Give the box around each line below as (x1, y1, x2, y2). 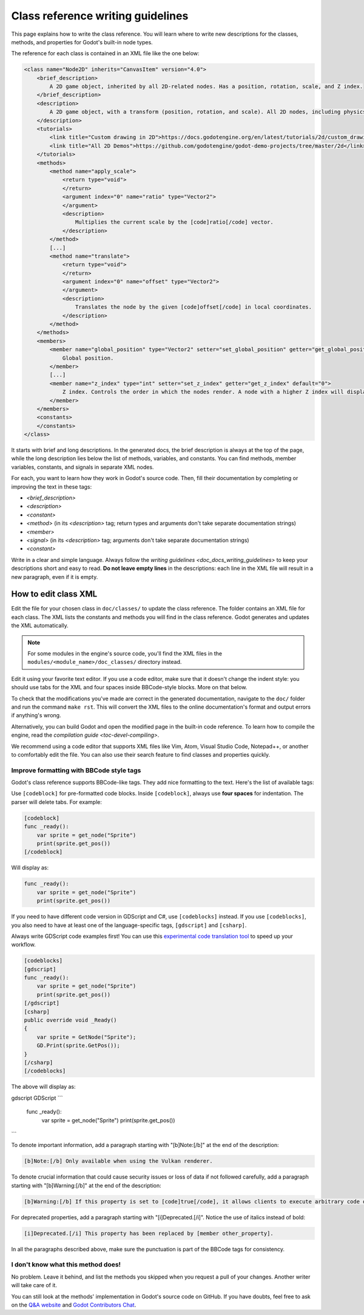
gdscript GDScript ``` (11, 1094, 63, 1102)
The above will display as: (11, 1083, 76, 1091)
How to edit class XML (11, 589, 98, 600)
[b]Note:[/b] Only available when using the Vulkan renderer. (24, 1158, 213, 1165)
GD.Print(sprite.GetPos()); (36, 1042, 121, 1049)
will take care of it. (11, 1282, 58, 1289)
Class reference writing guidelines (11, 9, 189, 22)
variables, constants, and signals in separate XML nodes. (11, 463, 154, 470)
